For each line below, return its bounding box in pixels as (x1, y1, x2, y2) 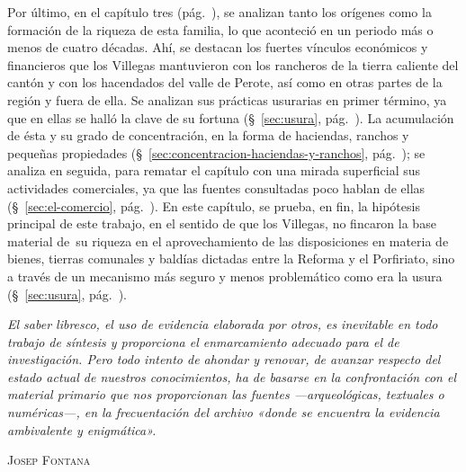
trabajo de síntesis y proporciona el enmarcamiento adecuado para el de (7, 332, 399, 351)
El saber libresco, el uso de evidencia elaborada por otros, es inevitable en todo (7, 315, 438, 334)
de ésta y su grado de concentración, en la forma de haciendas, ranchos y (7, 126, 409, 145)
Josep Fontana (7, 450, 91, 469)
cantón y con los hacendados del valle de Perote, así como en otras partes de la (7, 73, 443, 92)
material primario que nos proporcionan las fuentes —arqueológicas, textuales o (7, 385, 444, 404)
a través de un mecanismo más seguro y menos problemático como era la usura (7, 266, 443, 285)
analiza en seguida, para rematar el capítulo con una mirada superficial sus (7, 161, 421, 180)
